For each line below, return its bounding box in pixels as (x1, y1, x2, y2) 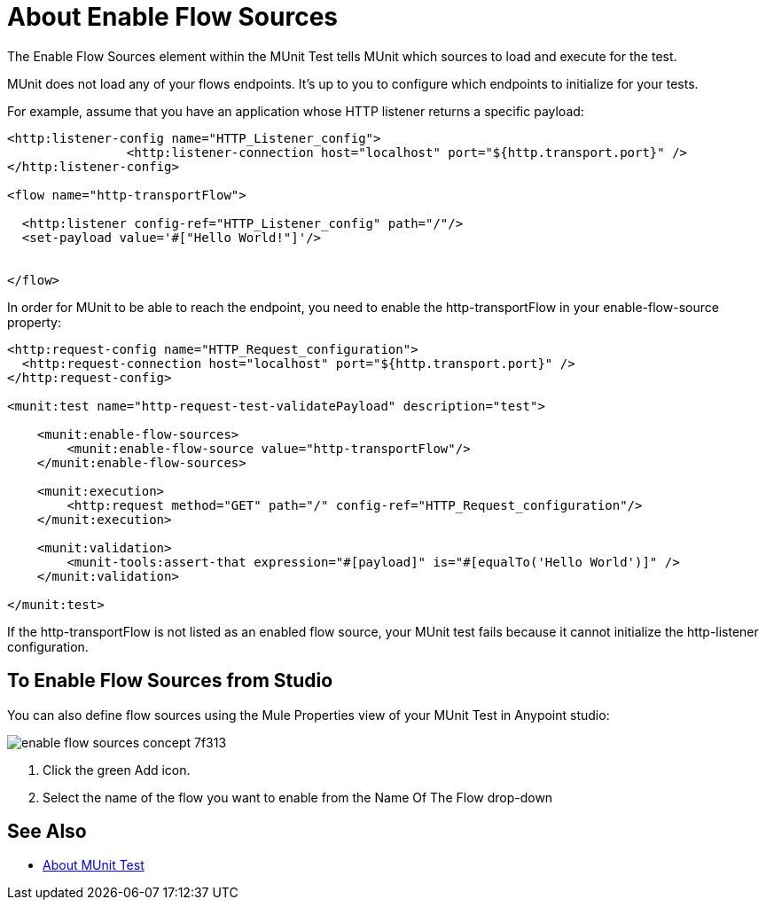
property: (7, 314, 61, 330)
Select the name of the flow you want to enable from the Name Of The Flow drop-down (43, 789, 553, 805)
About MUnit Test (43, 857, 145, 873)
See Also (7, 820, 87, 843)
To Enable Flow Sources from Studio (7, 669, 333, 692)
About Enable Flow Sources (7, 2, 339, 32)
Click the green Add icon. (43, 762, 191, 778)
